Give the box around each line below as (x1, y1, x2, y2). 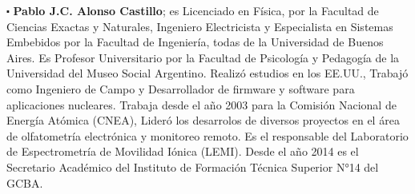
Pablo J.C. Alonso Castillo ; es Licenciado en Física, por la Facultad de (13, 2, 379, 18)
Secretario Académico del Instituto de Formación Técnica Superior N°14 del (6, 158, 379, 175)
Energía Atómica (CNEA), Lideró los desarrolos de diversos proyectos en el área (6, 112, 400, 129)
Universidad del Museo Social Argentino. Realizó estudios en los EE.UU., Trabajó (6, 65, 409, 81)
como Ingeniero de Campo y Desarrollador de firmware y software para (6, 80, 355, 97)
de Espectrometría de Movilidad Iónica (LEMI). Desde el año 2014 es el (6, 143, 359, 160)
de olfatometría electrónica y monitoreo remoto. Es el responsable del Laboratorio (6, 127, 409, 144)
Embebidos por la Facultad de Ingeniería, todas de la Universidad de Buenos (6, 34, 384, 50)
